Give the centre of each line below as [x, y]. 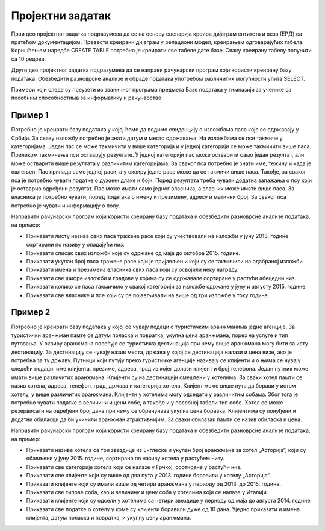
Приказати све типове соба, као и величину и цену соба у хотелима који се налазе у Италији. [147, 492]
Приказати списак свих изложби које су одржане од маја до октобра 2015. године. [133, 253]
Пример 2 [31, 313]
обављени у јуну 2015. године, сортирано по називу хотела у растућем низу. [125, 459]
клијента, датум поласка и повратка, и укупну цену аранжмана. [109, 518]
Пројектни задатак [61, 16]
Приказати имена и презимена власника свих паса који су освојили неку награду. [132, 270]
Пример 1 [30, 115]
